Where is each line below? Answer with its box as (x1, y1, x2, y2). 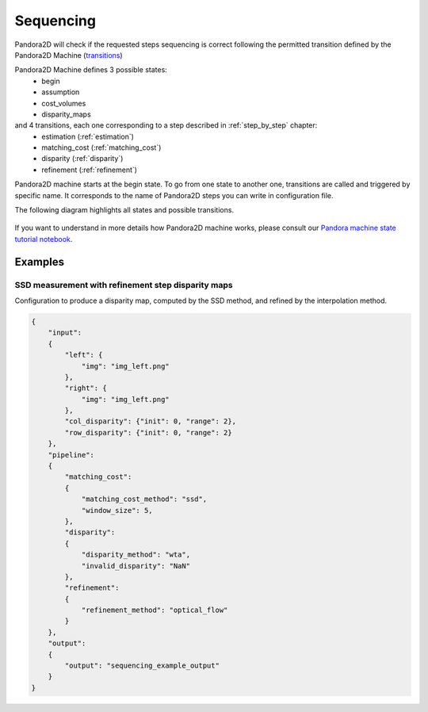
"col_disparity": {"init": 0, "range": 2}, (64, 417, 237, 426)
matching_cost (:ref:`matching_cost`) (41, 143, 162, 152)
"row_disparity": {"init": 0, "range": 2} (64, 428, 233, 437)
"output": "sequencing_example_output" (64, 661, 220, 670)
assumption (41, 87, 80, 97)
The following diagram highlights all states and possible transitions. (14, 205, 234, 215)
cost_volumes (41, 98, 86, 108)
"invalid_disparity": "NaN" (81, 561, 190, 570)
